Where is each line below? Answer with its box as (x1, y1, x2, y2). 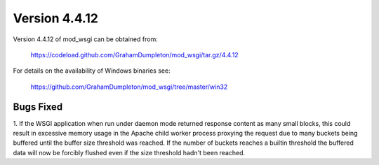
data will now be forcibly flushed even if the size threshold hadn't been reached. (13, 148, 246, 157)
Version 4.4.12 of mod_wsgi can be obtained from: (13, 35, 158, 43)
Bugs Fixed (13, 101, 63, 113)
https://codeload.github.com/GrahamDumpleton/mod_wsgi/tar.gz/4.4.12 (30, 50, 239, 59)
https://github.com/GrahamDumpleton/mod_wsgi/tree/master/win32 (30, 82, 228, 91)
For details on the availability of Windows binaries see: (13, 66, 171, 75)
